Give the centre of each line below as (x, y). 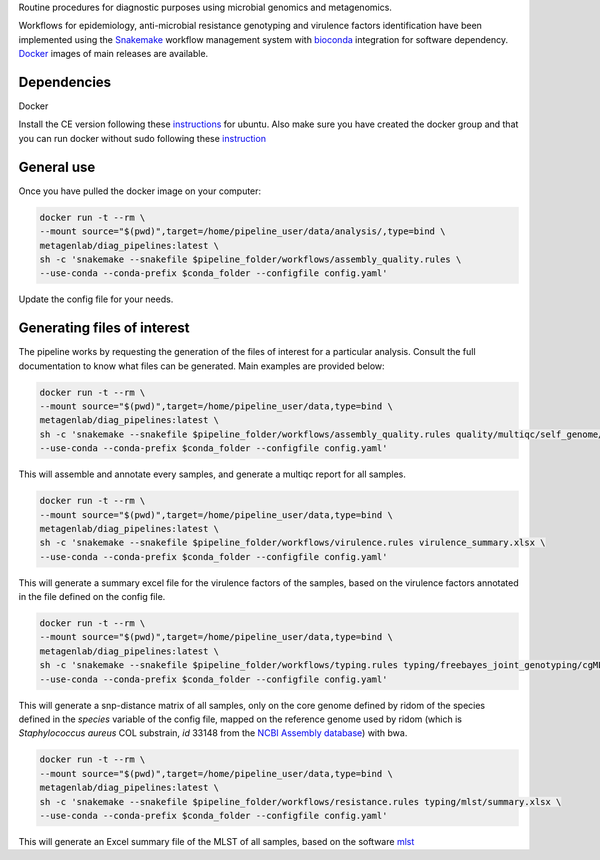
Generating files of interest (104, 328)
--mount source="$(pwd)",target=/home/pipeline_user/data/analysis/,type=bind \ (242, 231)
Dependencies (65, 81)
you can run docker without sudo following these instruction (142, 138)
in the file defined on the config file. (92, 597)
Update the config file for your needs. (96, 299)
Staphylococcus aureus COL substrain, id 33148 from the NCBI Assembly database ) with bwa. (213, 733)
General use (57, 166)
